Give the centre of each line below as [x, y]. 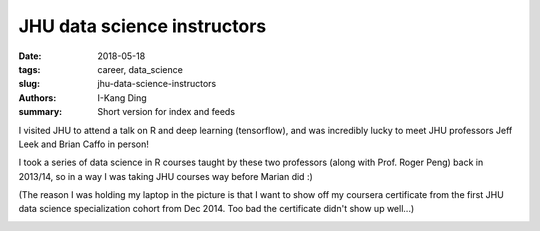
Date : [30, 56]
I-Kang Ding [122, 97]
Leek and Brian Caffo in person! [84, 144]
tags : [29, 69]
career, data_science [140, 69]
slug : [29, 84]
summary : [40, 112]
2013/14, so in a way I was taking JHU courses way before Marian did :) [166, 176]
